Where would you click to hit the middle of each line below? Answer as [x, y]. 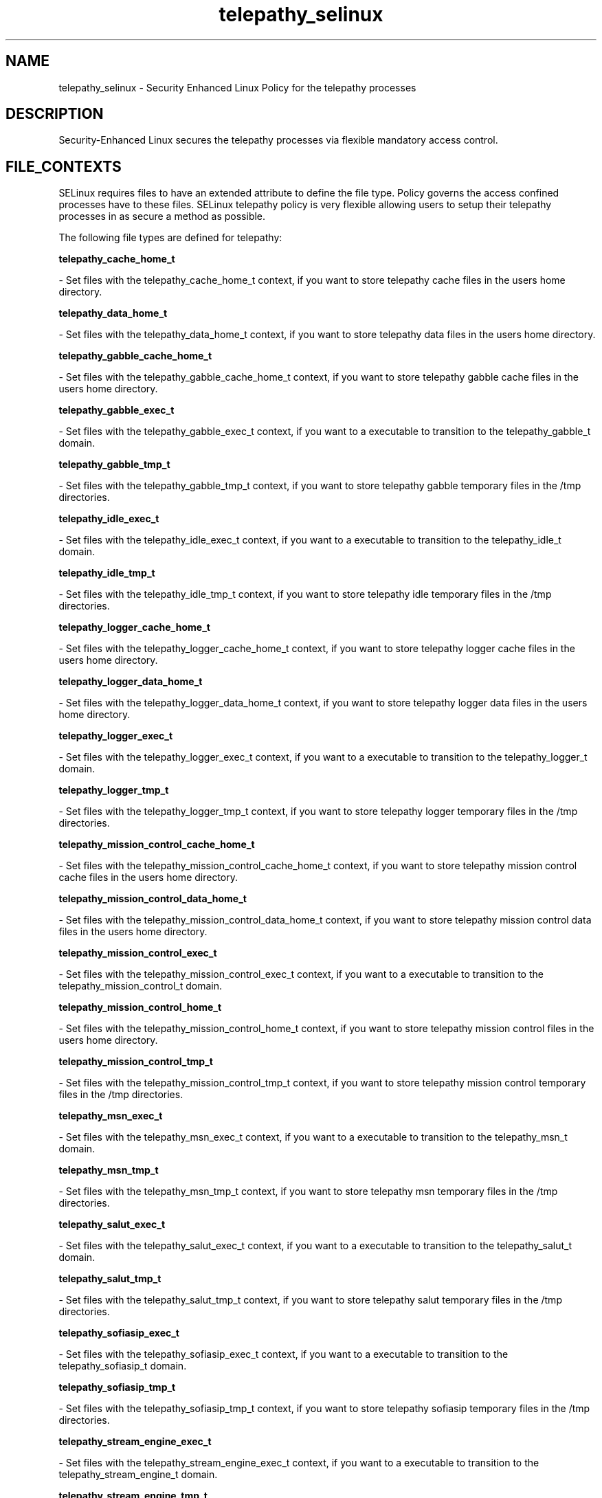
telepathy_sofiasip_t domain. [123, 1366]
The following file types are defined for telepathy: [170, 238]
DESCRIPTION [55, 114]
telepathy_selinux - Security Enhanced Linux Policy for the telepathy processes [237, 87]
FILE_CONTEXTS [64, 166]
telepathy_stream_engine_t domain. [138, 1475]
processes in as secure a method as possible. [162, 216]
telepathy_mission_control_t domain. [141, 986]
